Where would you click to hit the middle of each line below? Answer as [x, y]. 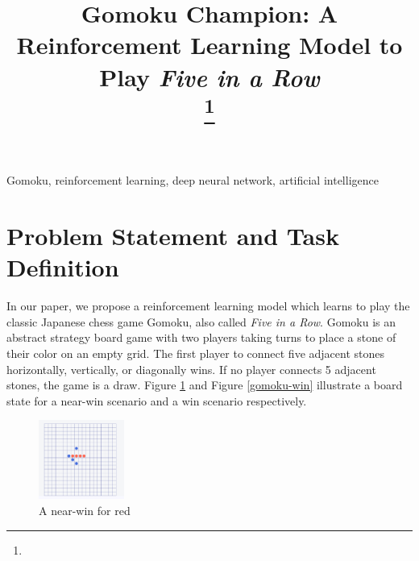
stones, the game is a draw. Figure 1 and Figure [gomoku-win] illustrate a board [205, 385]
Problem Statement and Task [173, 236]
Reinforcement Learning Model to [209, 45]
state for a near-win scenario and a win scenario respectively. [157, 400]
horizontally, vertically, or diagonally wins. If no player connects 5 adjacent [191, 369]
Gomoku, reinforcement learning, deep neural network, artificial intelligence [193, 180]
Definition [63, 267]
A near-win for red [85, 510]
